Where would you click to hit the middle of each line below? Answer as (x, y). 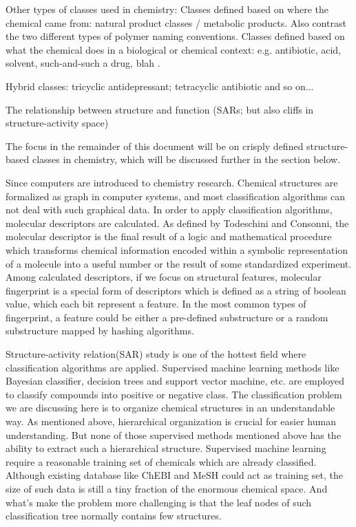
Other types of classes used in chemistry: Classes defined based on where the (167, 9)
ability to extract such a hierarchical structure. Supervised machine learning (166, 448)
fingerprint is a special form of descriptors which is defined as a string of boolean (176, 290)
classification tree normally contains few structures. (114, 516)
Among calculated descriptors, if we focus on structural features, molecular (164, 277)
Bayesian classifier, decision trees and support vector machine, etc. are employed (175, 381)
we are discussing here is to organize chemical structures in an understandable (170, 408)
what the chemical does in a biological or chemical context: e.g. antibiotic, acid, (173, 49)
